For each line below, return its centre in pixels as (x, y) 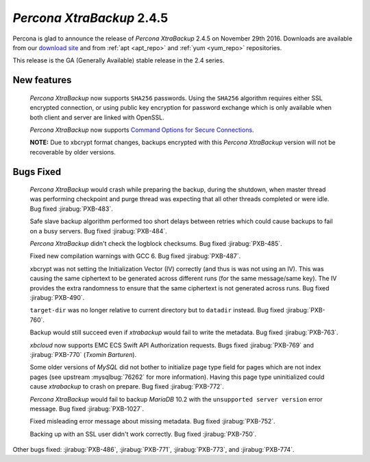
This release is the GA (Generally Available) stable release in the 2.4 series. (119, 60)
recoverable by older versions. (73, 152)
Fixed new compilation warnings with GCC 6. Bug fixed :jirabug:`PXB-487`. (135, 256)
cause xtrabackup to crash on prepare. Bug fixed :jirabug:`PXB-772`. (127, 386)
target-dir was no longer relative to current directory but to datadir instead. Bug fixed (157, 310)
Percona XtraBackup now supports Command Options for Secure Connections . (142, 130)
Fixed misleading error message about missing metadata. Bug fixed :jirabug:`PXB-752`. (152, 421)
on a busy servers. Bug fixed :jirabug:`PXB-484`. (98, 231)
